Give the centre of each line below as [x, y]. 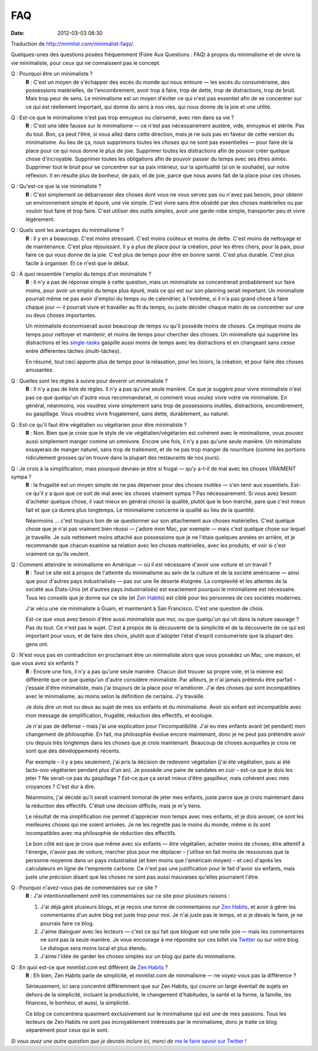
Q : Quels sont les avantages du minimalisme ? [67, 230]
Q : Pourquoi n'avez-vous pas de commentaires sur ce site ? [84, 888]
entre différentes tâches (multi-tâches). [73, 351]
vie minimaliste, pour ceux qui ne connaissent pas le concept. [86, 63]
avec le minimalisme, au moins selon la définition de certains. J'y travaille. [115, 696]
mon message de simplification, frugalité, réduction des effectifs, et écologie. [120, 715]
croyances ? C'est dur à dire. [61, 786]
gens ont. [37, 644]
